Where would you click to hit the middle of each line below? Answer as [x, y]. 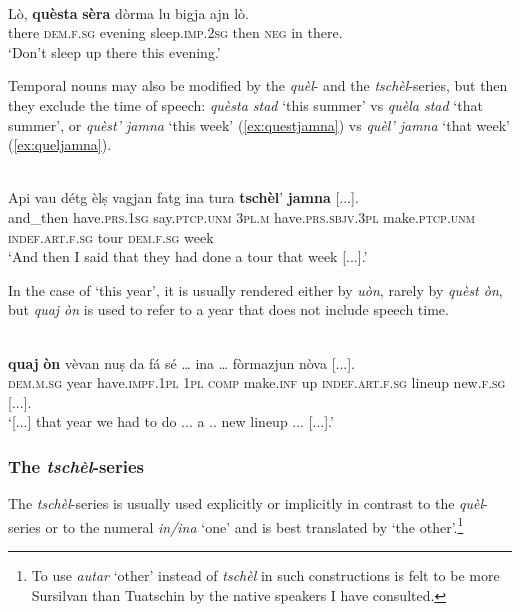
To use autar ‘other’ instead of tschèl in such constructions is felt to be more [265, 574]
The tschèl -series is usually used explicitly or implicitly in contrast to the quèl [246, 503]
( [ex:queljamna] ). [60, 144]
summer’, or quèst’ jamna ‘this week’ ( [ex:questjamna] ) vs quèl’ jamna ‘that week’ [259, 124]
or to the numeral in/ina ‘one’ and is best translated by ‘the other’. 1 [254, 525]
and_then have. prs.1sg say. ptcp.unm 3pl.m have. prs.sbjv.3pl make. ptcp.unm [241, 216]
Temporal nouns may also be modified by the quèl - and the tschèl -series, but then [258, 85]
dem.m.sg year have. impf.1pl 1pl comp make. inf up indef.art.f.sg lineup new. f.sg [257, 382]
